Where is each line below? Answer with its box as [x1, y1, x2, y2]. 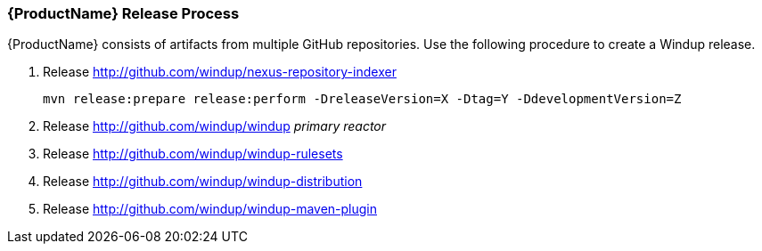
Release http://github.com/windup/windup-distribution [43, 174, 363, 190]
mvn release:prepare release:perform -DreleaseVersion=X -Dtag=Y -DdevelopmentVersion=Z [43, 92, 682, 107]
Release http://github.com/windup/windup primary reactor [43, 118, 387, 134]
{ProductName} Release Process [7, 4, 240, 22]
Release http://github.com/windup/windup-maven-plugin [43, 201, 378, 217]
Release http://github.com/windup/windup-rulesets [43, 146, 343, 162]
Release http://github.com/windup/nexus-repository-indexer [43, 64, 397, 80]
